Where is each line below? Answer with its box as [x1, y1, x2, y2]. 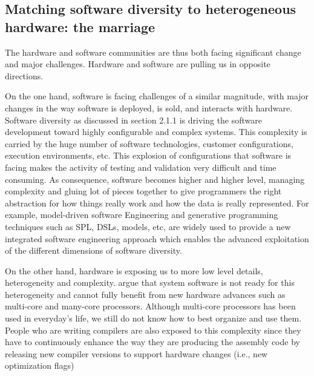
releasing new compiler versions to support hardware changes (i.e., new [5, 347, 268, 360]
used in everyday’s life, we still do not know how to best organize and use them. [5, 312, 302, 325]
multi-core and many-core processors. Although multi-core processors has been [5, 300, 296, 312]
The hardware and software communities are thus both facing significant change [5, 45, 301, 58]
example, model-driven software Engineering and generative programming [5, 208, 278, 221]
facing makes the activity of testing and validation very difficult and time [5, 160, 276, 173]
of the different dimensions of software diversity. [5, 244, 182, 257]
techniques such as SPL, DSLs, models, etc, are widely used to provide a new [5, 220, 291, 233]
